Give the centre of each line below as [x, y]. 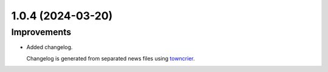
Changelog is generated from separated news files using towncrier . [111, 58]
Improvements [41, 32]
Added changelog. [50, 47]
